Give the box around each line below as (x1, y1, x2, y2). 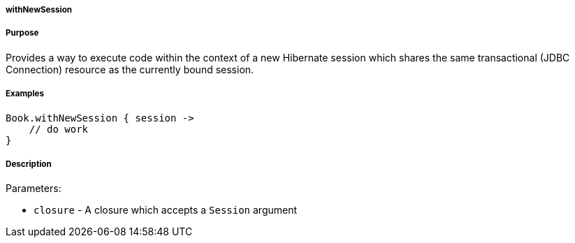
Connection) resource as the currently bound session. (6, 63, 254, 75)
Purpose (6, 28, 39, 38)
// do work (29, 123, 89, 135)
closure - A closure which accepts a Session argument (34, 204, 298, 216)
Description (6, 159, 52, 169)
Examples (6, 89, 44, 99)
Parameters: (6, 182, 61, 195)
